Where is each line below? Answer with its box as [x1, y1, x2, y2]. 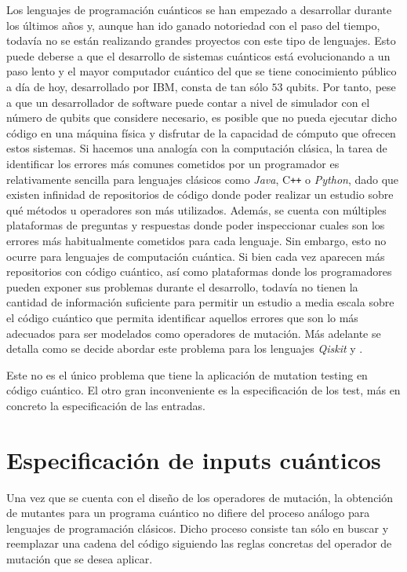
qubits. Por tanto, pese [286, 78, 396, 94]
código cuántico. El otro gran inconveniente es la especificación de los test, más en [6, 382, 401, 398]
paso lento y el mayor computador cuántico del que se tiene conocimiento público [6, 63, 397, 79]
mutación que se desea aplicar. [6, 551, 153, 566]
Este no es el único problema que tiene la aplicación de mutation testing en [6, 366, 368, 383]
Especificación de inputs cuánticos [6, 443, 381, 475]
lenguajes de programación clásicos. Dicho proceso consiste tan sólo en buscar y [6, 519, 389, 536]
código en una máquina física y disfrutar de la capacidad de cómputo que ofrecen [6, 124, 396, 141]
